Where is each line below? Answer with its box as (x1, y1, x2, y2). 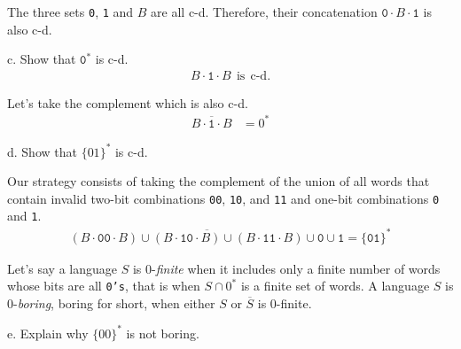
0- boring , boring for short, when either (7, 293, 215, 312)
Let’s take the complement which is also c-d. (7, 93, 248, 112)
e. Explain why (7, 323, 89, 342)
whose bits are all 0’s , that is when (7, 276, 200, 295)
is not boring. (126, 323, 199, 342)
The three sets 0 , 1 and (7, 3, 134, 20)
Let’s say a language (7, 259, 117, 277)
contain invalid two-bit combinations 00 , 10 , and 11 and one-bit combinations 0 (7, 189, 440, 207)
